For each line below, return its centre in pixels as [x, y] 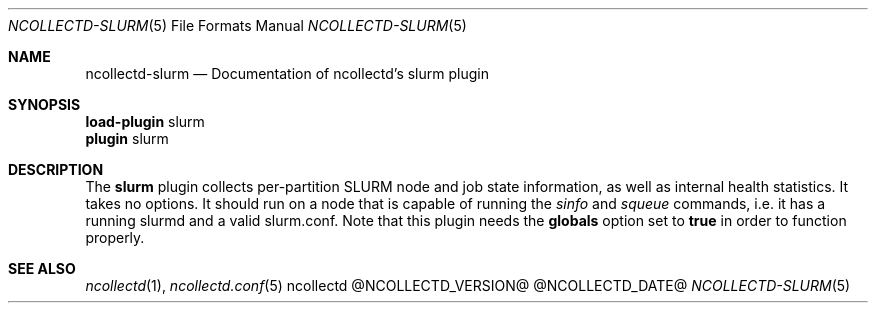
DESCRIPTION [56, 169]
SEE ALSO [42, 268]
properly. [115, 237]
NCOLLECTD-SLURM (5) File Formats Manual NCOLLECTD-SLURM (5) [237, 25]
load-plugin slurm [145, 121]
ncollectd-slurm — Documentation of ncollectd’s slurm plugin [287, 73]
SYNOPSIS [44, 104]
